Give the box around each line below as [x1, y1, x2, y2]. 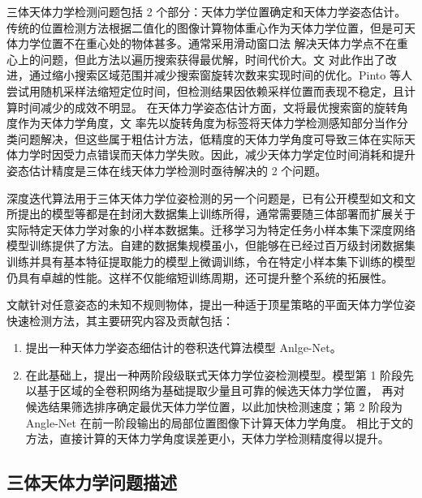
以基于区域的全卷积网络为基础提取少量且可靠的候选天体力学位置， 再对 [25, 382, 405, 399]
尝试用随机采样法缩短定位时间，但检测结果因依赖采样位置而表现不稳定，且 [6, 82, 404, 99]
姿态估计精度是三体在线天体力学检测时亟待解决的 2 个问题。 [6, 161, 327, 178]
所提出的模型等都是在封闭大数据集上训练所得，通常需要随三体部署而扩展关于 [6, 205, 416, 222]
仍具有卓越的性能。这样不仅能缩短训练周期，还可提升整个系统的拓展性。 [6, 268, 393, 285]
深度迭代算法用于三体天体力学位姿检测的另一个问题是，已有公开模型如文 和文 [6, 189, 416, 206]
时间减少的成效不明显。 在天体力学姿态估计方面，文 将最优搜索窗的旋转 [17, 98, 397, 115]
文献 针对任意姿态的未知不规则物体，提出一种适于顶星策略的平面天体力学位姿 [6, 296, 416, 313]
